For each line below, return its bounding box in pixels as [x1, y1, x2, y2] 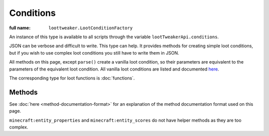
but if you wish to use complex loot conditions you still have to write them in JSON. [9, 50, 179, 56]
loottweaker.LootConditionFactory [48, 25, 133, 31]
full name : [9, 25, 31, 31]
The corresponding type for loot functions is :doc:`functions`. [9, 75, 135, 81]
